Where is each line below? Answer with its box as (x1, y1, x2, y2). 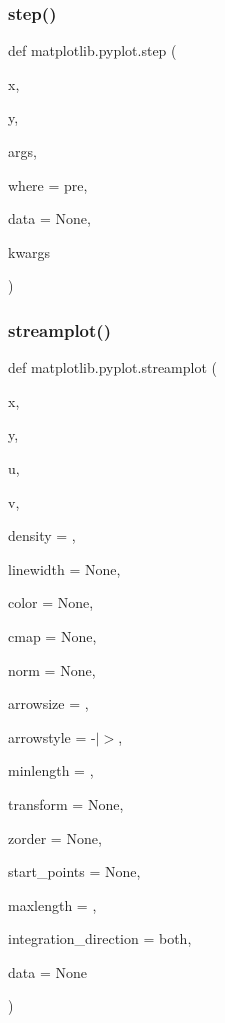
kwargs (8, 241, 51, 262)
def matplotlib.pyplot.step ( (8, 40, 177, 61)
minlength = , (8, 760, 94, 781)
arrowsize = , (8, 693, 89, 714)
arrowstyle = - (8, 726, 96, 747)
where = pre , (8, 174, 88, 195)
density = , (8, 525, 76, 546)
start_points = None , (8, 861, 141, 882)
